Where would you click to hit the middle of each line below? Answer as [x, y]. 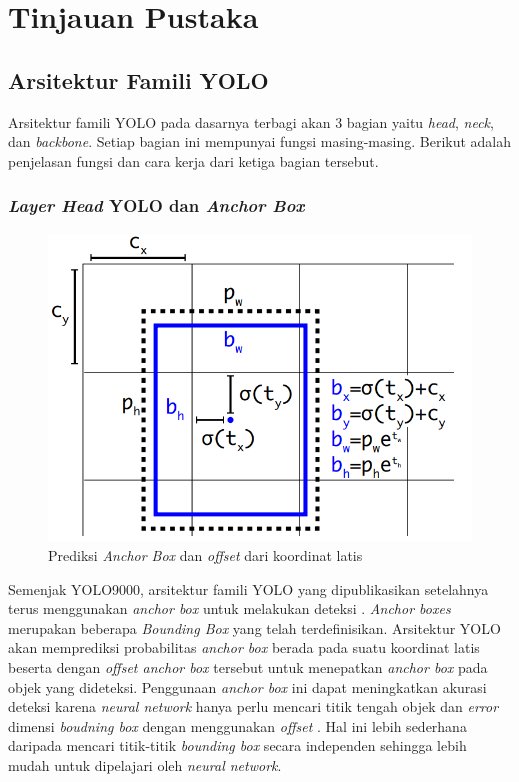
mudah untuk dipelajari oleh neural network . [145, 764]
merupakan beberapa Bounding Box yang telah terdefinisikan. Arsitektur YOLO [254, 627]
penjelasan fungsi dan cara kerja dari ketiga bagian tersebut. [193, 160]
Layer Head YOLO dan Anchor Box [156, 205]
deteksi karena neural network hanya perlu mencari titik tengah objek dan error [253, 706]
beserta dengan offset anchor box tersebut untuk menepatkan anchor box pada [248, 666]
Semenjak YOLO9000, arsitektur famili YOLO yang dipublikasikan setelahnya [248, 588]
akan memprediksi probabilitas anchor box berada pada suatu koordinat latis [244, 647]
